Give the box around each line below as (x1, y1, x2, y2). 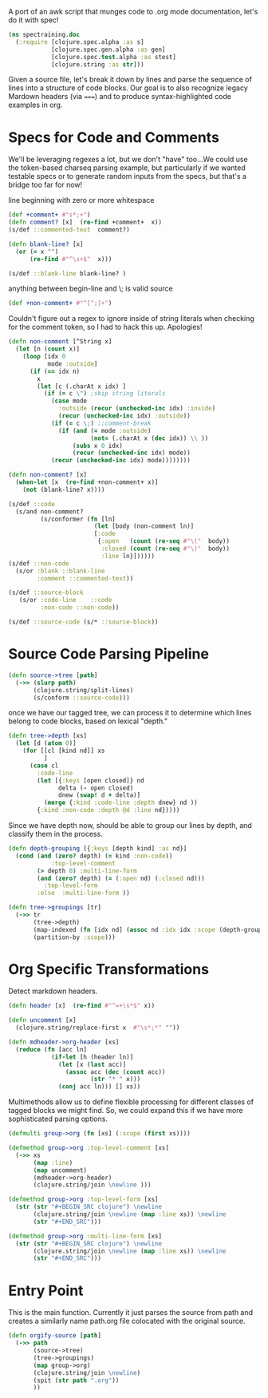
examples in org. (8, 100, 63, 110)
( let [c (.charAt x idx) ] (37, 382, 127, 390)
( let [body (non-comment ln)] (93, 522, 195, 530)
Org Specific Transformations (8, 960, 210, 978)
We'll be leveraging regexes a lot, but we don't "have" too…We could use (8, 155, 249, 164)
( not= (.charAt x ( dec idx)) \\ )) (90, 434, 209, 442)
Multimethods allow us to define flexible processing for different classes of (8, 1097, 254, 1107)
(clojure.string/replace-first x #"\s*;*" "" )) (15, 1024, 180, 1032)
